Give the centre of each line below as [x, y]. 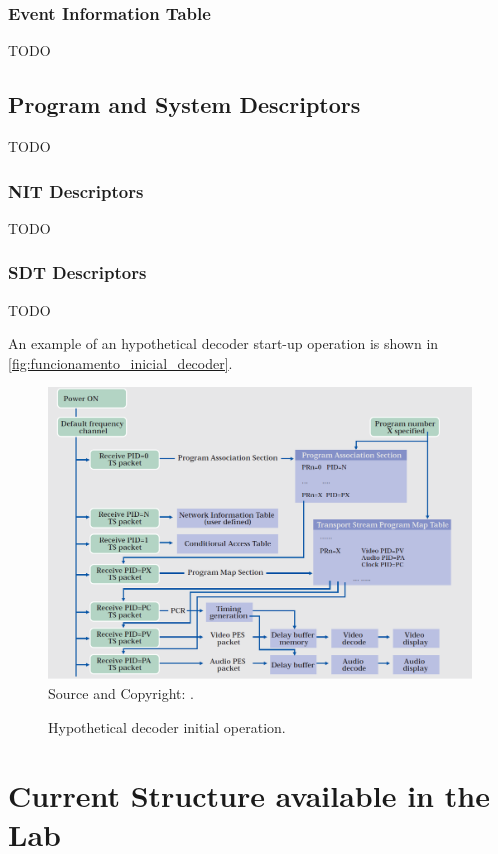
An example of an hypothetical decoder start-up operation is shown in [223, 343]
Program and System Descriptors [184, 104]
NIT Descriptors [76, 190]
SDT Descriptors [77, 272]
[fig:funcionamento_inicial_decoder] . [120, 362]
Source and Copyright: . [121, 692]
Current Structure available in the [249, 795]
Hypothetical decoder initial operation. [167, 726]
